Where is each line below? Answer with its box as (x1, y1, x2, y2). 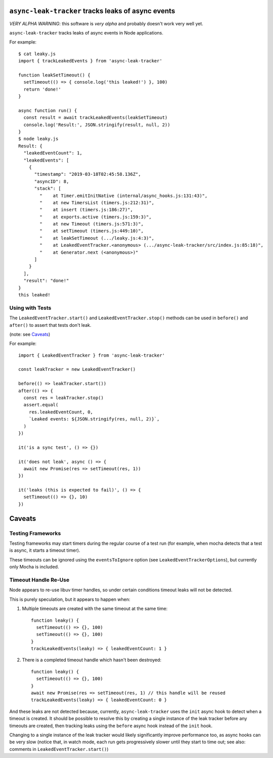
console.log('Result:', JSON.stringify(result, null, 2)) (23, 122, 170, 128)
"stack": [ (34, 185, 61, 192)
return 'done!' (23, 86, 61, 92)
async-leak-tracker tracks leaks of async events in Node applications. (9, 29, 164, 35)
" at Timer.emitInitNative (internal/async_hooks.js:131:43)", (39, 193, 208, 199)
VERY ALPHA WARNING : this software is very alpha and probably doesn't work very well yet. (9, 20, 203, 26)
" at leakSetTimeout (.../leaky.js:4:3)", (39, 235, 154, 241)
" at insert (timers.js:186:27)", (39, 207, 133, 213)
